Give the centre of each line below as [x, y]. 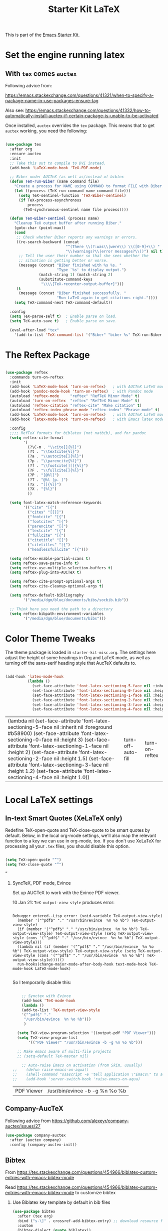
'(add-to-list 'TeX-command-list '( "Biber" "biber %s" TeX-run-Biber [88, 335]
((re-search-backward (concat [48, 242]
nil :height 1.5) [70, 759]
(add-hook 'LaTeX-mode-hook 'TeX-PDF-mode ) [55, 168]
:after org [21, 149]
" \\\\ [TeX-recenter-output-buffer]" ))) [82, 284]
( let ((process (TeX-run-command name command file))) [72, 191]
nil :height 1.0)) [71, 778]
